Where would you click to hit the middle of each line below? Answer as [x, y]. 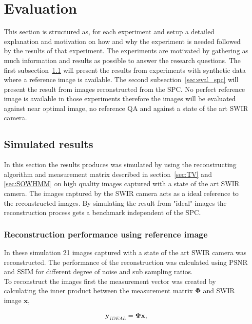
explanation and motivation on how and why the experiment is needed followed [122, 41]
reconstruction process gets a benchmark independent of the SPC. [102, 212]
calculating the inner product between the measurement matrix [98, 291]
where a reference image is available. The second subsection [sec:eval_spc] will [121, 79]
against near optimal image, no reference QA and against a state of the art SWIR [126, 108]
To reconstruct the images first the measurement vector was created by [110, 281]
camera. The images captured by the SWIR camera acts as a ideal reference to [121, 193]
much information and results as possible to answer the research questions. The [122, 60]
